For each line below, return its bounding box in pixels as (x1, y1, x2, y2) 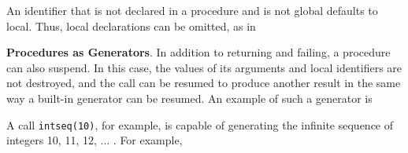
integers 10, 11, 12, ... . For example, (6, 132, 183, 148)
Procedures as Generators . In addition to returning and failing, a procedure (6, 44, 391, 60)
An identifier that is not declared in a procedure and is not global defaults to (6, 2, 378, 18)
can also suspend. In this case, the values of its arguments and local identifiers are (6, 59, 402, 75)
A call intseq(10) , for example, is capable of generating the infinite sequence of (6, 116, 394, 133)
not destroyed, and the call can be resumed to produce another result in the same (6, 75, 401, 91)
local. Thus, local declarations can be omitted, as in (6, 17, 256, 34)
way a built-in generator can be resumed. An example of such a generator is (6, 89, 373, 106)
